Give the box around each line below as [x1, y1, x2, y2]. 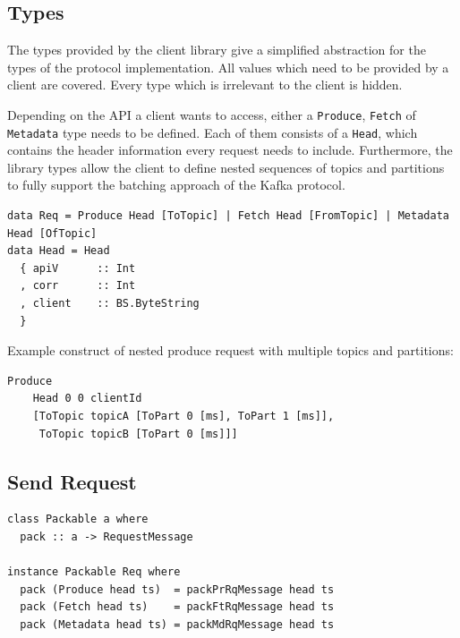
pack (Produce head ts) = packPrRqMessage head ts [20, 583, 335, 596]
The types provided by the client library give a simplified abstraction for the [7, 40, 426, 59]
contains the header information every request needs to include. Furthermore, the [7, 140, 453, 159]
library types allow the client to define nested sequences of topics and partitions [7, 157, 445, 176]
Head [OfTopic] [7, 226, 98, 240]
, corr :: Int [20, 279, 136, 293]
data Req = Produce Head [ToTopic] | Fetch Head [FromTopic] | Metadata [7, 209, 449, 223]
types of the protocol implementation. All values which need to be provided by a [7, 57, 449, 76]
